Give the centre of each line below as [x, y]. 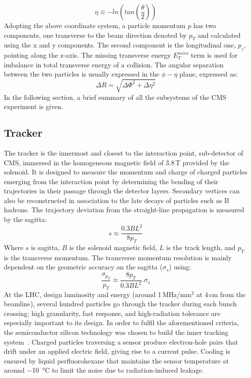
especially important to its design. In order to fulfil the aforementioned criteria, [121, 323]
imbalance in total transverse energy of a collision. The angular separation [114, 64]
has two [205, 25]
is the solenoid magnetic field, [113, 247]
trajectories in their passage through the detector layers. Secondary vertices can [122, 191]
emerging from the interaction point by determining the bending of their [111, 181]
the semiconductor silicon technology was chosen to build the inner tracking [116, 332]
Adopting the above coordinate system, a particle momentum [95, 25]
